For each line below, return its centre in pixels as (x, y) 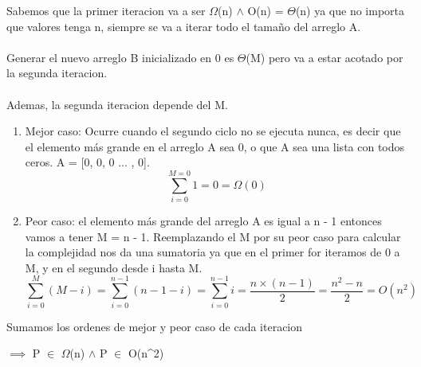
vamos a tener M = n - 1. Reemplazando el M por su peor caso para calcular (213, 236)
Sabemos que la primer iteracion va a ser (106, 10)
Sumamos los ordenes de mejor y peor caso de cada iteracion (155, 326)
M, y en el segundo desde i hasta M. (114, 267)
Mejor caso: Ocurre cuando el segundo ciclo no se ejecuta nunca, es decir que (213, 131)
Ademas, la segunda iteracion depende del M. (117, 104)
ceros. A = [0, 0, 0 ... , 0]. (87, 162)
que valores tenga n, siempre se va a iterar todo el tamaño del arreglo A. (184, 26)
